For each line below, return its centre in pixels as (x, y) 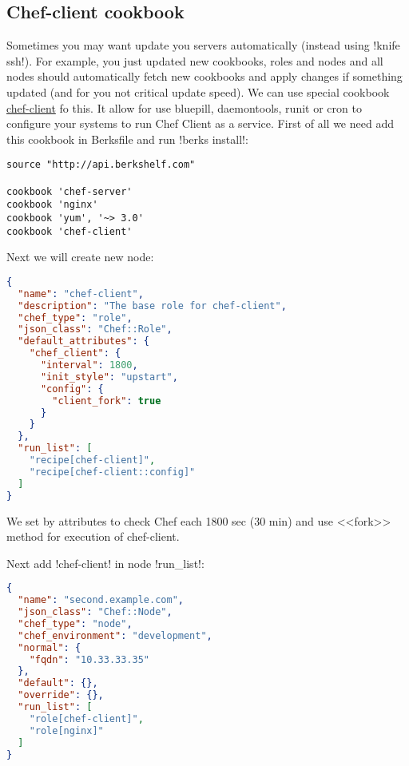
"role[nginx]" (66, 730)
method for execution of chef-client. (93, 536)
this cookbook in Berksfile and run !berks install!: (127, 139)
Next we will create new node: (80, 257)
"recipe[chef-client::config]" (112, 472)
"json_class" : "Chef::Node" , (95, 612)
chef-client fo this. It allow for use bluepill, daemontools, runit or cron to (184, 107)
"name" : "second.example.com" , (101, 600)
